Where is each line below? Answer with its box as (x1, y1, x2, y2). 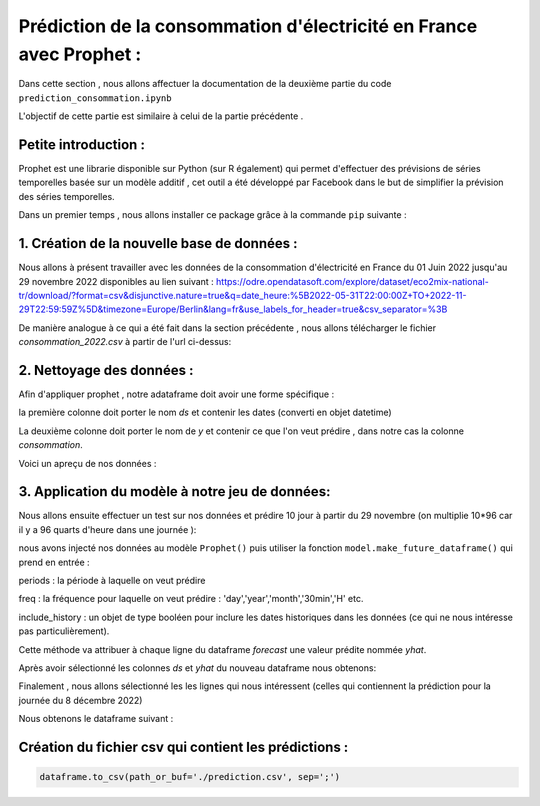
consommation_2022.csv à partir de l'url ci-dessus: (18, 336, 232, 348)
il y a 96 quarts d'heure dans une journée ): (18, 523, 197, 535)
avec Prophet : (18, 43, 142, 65)
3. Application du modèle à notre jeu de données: (18, 483, 331, 500)
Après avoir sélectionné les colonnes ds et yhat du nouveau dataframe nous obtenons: (18, 661, 377, 674)
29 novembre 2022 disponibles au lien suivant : (18, 275, 214, 287)
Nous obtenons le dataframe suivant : (18, 713, 174, 725)
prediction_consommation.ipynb (18, 92, 172, 104)
